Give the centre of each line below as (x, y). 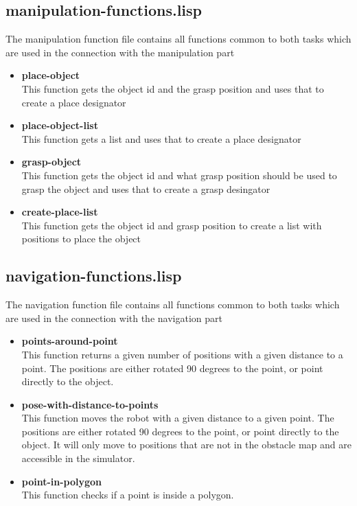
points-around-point (70, 341)
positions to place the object (81, 239)
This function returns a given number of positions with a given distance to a (182, 354)
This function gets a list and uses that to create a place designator (161, 138)
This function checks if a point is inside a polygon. (128, 495)
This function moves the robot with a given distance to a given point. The (178, 418)
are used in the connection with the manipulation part (120, 52)
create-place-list (60, 212)
